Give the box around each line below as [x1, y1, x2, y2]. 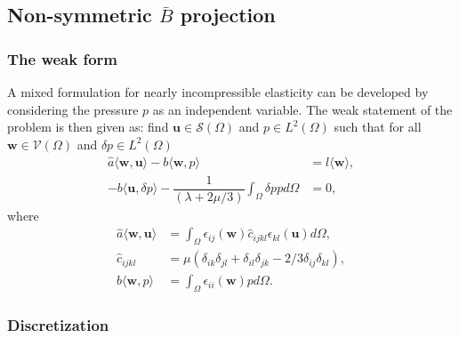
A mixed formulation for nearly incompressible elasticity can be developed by [7, 83, 429, 101]
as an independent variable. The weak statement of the [152, 100, 453, 118]
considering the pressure [7, 100, 139, 118]
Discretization [7, 313, 109, 335]
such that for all [334, 117, 422, 136]
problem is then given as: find [7, 117, 169, 136]
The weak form [7, 47, 118, 69]
